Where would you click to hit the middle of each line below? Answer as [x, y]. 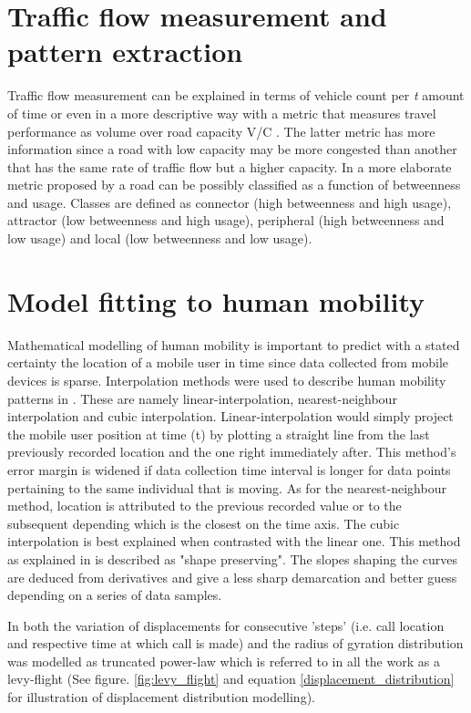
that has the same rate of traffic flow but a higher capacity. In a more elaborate [230, 166]
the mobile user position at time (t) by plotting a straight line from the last [219, 434]
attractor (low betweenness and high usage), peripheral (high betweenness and [226, 220]
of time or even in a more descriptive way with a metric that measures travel [222, 113]
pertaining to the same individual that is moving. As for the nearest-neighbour [227, 487]
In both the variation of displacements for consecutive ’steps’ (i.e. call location [226, 625]
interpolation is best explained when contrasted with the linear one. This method [234, 541]
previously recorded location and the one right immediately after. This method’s [232, 452]
